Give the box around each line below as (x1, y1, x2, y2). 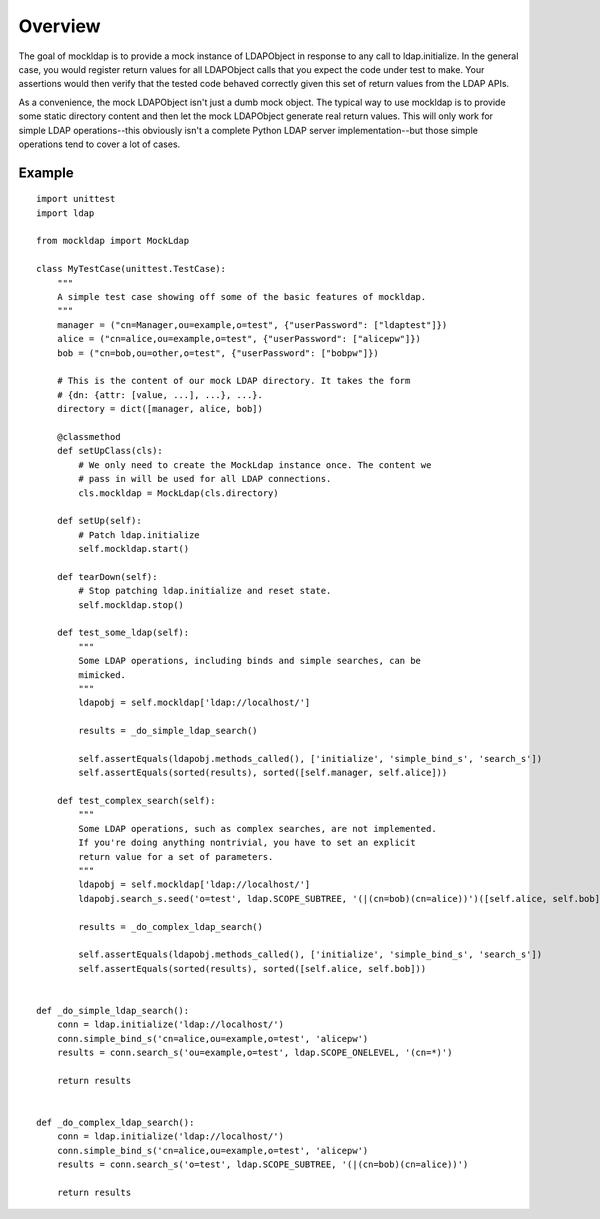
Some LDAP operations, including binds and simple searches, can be (78, 655, 422, 667)
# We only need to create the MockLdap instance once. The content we (78, 459, 432, 470)
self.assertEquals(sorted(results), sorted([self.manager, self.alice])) (78, 767, 448, 779)
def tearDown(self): (56, 571, 158, 582)
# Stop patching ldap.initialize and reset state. (78, 585, 332, 597)
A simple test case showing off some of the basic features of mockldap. (56, 291, 427, 303)
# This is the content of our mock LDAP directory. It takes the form (56, 375, 411, 387)
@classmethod (56, 431, 121, 442)
